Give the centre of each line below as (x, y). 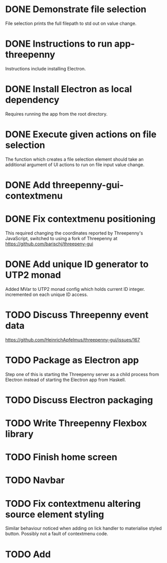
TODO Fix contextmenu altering (73, 503)
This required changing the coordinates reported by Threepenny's (74, 233)
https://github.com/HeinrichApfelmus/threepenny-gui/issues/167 (73, 340)
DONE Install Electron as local (69, 89)
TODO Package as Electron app (72, 360)
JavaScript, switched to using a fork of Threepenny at (61, 238)
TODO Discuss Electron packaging (79, 400)
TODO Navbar (35, 480)
